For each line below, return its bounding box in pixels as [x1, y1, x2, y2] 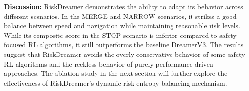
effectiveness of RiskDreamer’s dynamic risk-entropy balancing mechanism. [4, 77, 227, 88]
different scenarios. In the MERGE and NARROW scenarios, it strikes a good [4, 11, 237, 21]
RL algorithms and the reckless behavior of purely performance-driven [4, 58, 213, 69]
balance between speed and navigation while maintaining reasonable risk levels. [4, 20, 240, 31]
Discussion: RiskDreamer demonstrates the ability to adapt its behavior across [4, 1, 243, 11]
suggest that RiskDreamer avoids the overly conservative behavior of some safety [4, 49, 245, 59]
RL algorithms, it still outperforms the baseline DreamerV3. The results [28, 39, 244, 50]
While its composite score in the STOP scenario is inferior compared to [4, 30, 217, 40]
